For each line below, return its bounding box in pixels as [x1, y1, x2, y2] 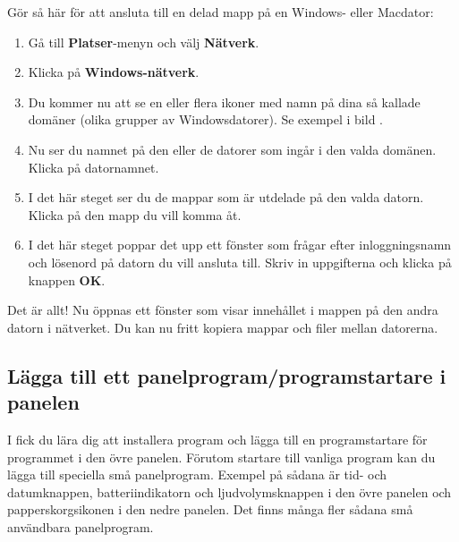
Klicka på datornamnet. [28, 157, 159, 176]
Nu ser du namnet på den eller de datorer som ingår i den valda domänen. [28, 140, 437, 158]
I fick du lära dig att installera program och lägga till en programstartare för [7, 429, 428, 448]
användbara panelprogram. [7, 517, 154, 536]
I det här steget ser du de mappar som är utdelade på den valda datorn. [28, 188, 424, 207]
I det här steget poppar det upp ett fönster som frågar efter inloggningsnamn [28, 235, 452, 254]
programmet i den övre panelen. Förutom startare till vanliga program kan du [7, 447, 436, 466]
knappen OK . [28, 270, 106, 289]
